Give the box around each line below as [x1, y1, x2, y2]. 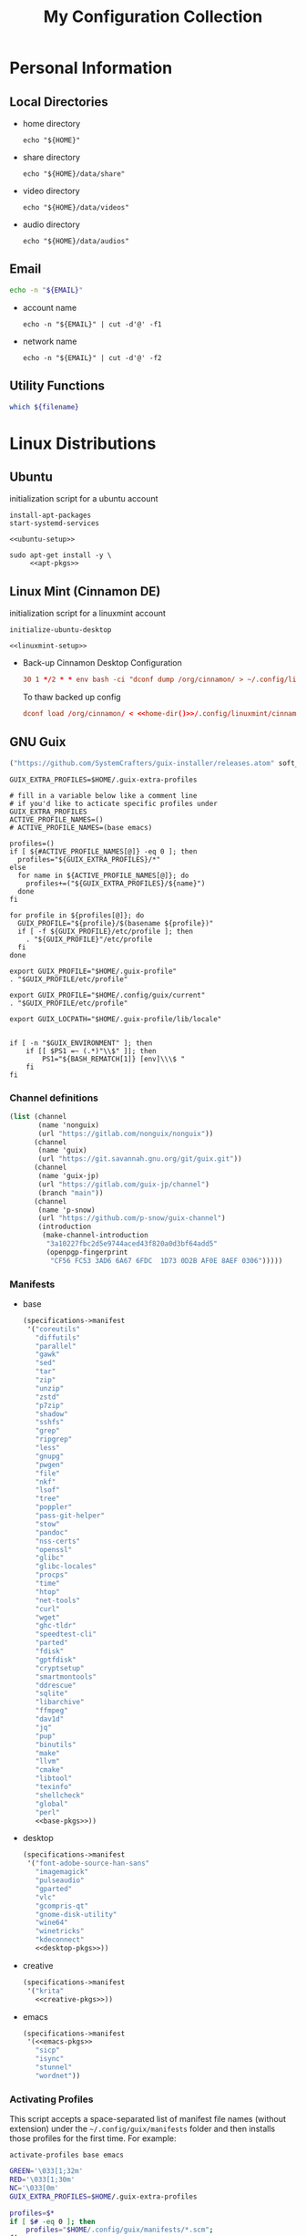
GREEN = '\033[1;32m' [9, 2167, 84, 2176]
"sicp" [35, 2045, 61, 2055]
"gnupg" [35, 1452, 65, 1461]
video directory [22, 185, 80, 196]
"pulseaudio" [35, 1876, 85, 1885]
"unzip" [35, 1383, 65, 1392]
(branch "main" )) [37, 1188, 104, 1197]
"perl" [35, 1807, 61, 1817]
